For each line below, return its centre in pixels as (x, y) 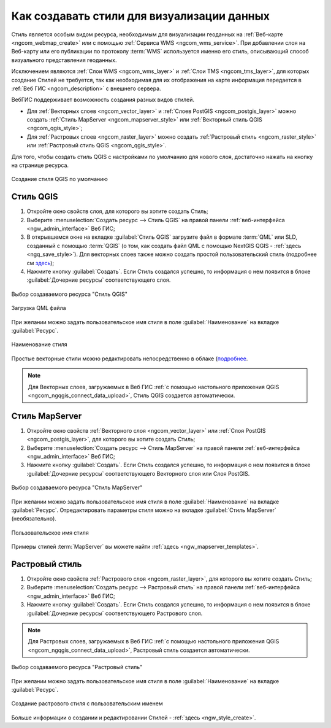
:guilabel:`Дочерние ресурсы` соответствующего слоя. (99, 280)
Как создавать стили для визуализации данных (140, 16)
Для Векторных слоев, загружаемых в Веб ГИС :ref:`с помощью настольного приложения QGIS (154, 387)
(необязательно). (34, 519)
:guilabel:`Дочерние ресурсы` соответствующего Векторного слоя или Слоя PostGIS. (138, 473)
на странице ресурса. (40, 165)
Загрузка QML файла (39, 308)
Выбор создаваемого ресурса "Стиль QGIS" (70, 294)
